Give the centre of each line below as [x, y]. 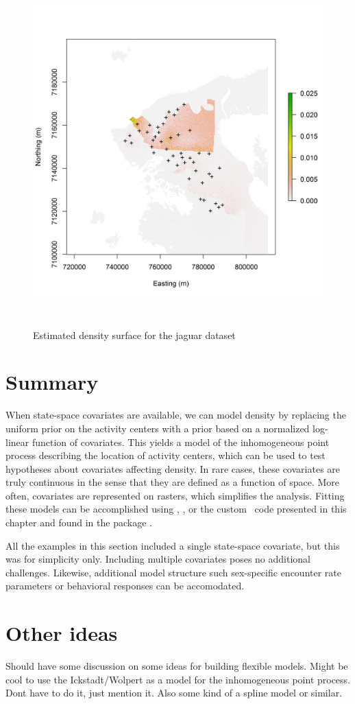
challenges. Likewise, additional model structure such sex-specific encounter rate [173, 572]
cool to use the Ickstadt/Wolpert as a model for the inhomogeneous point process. [178, 679]
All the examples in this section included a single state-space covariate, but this [173, 545]
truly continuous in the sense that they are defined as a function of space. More [173, 482]
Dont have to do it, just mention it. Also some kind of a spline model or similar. [174, 693]
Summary [52, 382]
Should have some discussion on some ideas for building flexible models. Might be [177, 666]
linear [17, 442]
